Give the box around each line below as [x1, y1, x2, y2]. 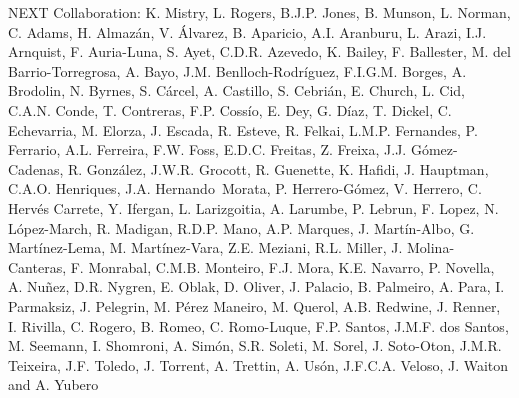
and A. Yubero [8, 374, 99, 395]
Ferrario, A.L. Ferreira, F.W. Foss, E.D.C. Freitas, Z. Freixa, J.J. [8, 139, 407, 160]
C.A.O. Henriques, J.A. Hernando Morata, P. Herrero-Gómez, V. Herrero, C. [8, 178, 482, 199]
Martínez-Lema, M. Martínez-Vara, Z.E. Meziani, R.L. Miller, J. [8, 237, 403, 258]
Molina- [406, 237, 455, 258]
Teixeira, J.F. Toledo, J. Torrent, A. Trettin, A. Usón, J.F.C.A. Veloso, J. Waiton [8, 354, 509, 375]
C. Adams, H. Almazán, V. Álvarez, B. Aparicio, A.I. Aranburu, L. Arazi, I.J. [8, 21, 487, 42]
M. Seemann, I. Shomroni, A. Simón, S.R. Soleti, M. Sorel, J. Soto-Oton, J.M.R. [8, 335, 502, 356]
